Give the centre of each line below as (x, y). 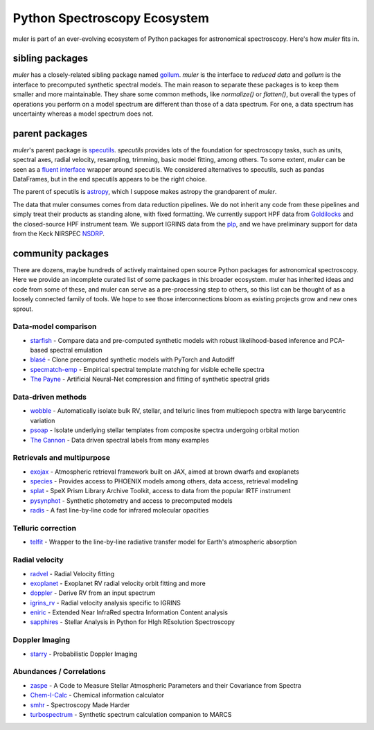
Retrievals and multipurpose (62, 458)
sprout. (23, 309)
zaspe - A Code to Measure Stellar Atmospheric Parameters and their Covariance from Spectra (166, 685)
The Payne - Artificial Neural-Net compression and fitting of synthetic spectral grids (150, 379)
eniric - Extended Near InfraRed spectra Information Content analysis (129, 612)
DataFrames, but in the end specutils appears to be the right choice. (110, 179)
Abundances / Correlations (60, 672)
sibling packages (51, 59)
